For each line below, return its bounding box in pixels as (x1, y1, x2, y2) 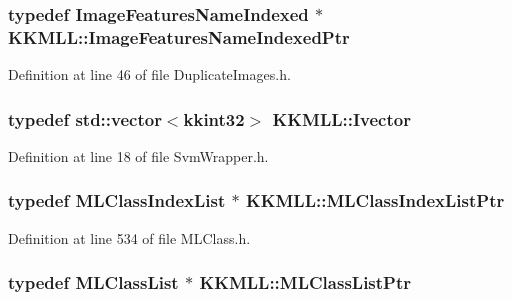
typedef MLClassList (8, 270, 179, 295)
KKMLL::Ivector (272, 106, 411, 131)
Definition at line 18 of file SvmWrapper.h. (8, 145, 269, 166)
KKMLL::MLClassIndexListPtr (246, 188, 505, 213)
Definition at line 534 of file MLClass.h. (8, 227, 251, 248)
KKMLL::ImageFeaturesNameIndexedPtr (8, 24, 350, 49)
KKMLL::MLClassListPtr (199, 270, 412, 295)
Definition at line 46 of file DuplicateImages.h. (8, 64, 291, 85)
